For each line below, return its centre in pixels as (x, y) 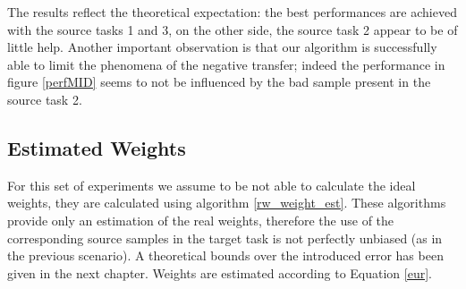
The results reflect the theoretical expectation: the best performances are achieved (232, 12)
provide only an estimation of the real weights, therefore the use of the (201, 220)
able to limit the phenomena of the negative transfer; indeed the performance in (226, 64)
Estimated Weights (97, 147)
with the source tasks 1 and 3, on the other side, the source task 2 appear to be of (233, 29)
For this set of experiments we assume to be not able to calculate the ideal (212, 185)
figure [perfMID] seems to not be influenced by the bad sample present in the (219, 82)
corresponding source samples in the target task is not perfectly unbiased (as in (225, 238)
